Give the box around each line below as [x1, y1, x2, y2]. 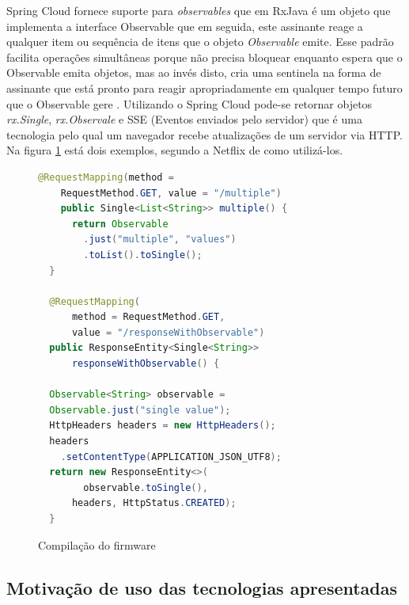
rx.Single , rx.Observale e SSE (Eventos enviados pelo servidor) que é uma [6, 111, 362, 127]
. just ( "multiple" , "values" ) [83, 234, 237, 245]
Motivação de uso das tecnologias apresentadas [6, 575, 398, 599]
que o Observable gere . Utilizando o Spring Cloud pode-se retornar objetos [6, 95, 373, 112]
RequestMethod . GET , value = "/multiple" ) [60, 187, 282, 199]
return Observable [71, 218, 169, 230]
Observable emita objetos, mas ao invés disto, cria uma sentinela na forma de [6, 64, 381, 81]
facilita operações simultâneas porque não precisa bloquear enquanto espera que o [6, 48, 403, 65]
